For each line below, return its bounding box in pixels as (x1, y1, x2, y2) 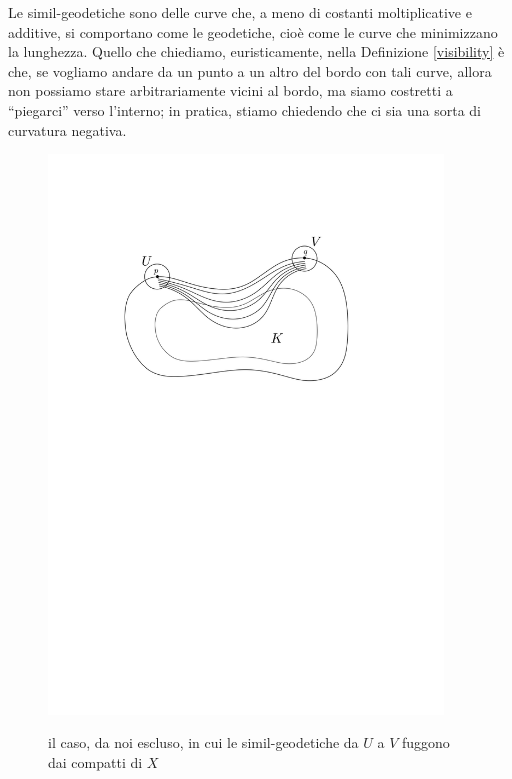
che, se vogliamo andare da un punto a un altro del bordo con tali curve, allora (8, 60, 492, 81)
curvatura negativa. (8, 119, 127, 140)
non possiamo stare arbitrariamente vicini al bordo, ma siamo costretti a (8, 80, 453, 101)
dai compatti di (48, 752, 143, 773)
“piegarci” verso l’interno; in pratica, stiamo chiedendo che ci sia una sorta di (8, 99, 481, 120)
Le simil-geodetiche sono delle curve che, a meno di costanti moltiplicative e (8, 2, 472, 22)
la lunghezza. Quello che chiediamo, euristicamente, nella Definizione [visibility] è (8, 41, 505, 62)
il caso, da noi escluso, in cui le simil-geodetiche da (48, 732, 359, 753)
